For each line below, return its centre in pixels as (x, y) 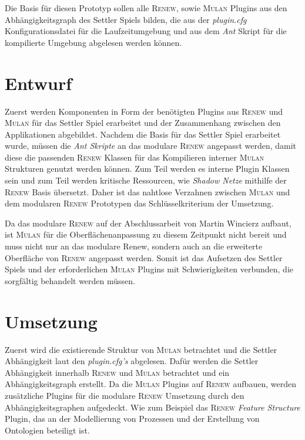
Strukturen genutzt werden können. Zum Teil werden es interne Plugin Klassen (147, 169)
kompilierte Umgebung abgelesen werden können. (93, 42)
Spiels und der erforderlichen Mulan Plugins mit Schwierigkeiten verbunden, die (149, 269)
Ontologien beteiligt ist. (47, 430)
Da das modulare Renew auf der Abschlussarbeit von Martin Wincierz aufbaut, (148, 223)
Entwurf (38, 83)
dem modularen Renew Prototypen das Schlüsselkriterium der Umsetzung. (139, 203)
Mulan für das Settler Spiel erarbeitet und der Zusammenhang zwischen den (143, 123)
